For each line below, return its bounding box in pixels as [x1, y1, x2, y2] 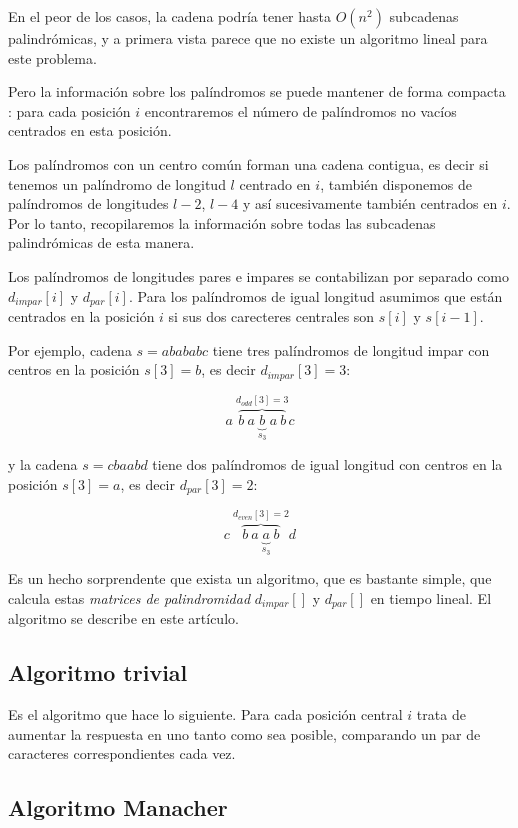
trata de [416, 704, 466, 725]
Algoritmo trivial [8, 657, 188, 688]
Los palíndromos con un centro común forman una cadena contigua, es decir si [8, 153, 489, 174]
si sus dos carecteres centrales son [168, 305, 375, 326]
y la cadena [8, 453, 78, 474]
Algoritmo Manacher [8, 792, 228, 823]
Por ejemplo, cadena [8, 339, 132, 360]
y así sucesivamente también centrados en [242, 193, 498, 214]
